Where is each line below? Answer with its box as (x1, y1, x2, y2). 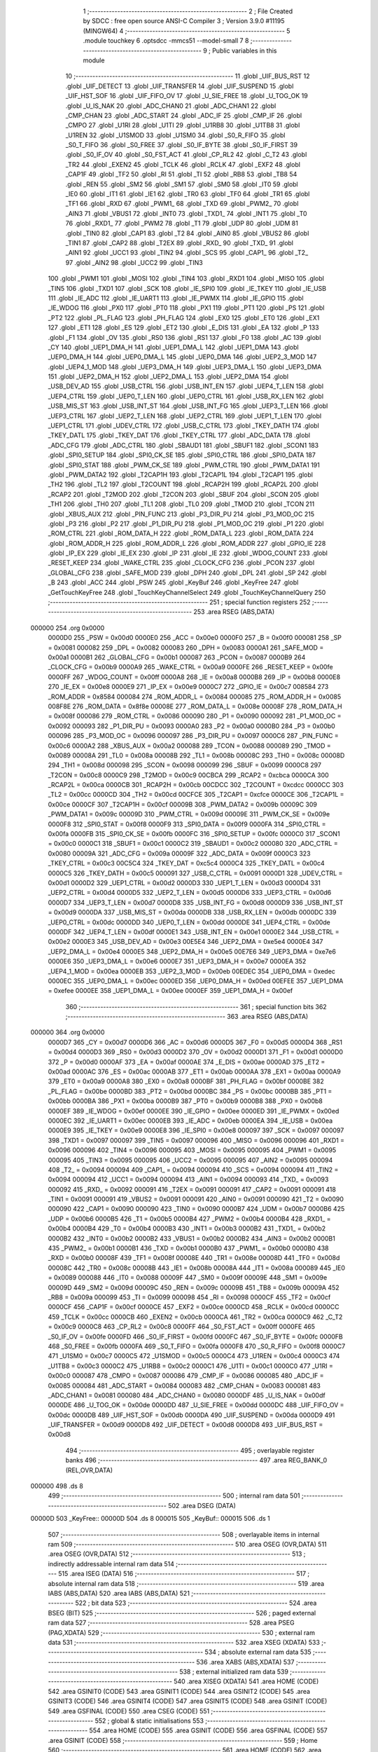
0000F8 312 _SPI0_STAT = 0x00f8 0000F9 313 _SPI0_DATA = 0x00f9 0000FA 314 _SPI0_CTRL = (48, 820, 326, 828)
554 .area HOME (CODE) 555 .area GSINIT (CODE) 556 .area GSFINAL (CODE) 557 (89, 1726, 328, 1734)
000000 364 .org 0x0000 (30, 1028, 105, 1036)
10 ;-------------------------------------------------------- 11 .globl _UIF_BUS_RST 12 (65, 72, 311, 81)
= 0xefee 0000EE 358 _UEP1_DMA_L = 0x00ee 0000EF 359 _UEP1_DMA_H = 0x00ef (48, 987, 293, 995)
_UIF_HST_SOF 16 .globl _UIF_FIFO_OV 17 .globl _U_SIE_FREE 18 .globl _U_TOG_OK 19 (65, 92, 308, 100)
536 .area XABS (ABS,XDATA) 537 (196, 1657, 295, 1666)
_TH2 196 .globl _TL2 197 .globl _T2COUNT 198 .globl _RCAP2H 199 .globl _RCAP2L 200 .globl (48, 480, 318, 488)
